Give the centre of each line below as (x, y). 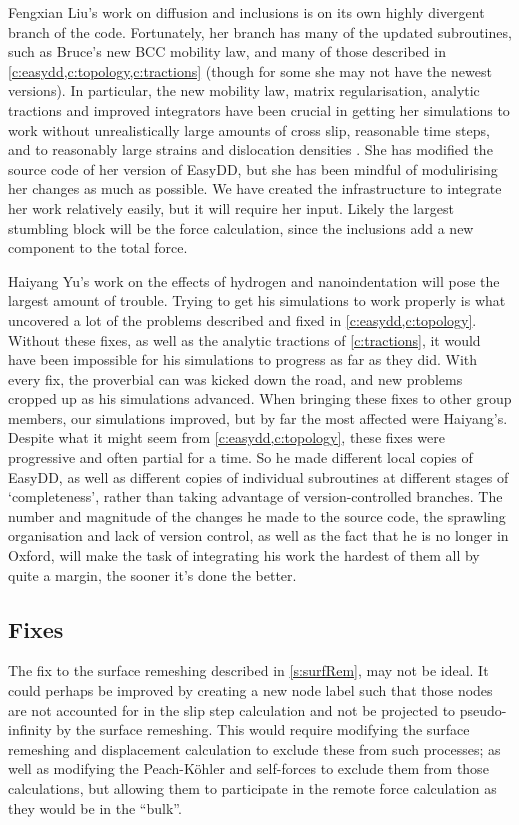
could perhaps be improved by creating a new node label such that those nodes (250, 690)
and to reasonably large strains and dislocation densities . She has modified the (250, 149)
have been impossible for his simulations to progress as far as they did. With (243, 359)
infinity (30, 729)
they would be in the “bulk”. (95, 807)
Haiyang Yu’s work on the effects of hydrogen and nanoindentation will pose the (254, 280)
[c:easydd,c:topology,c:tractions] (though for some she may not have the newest (250, 70)
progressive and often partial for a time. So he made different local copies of (240, 457)
